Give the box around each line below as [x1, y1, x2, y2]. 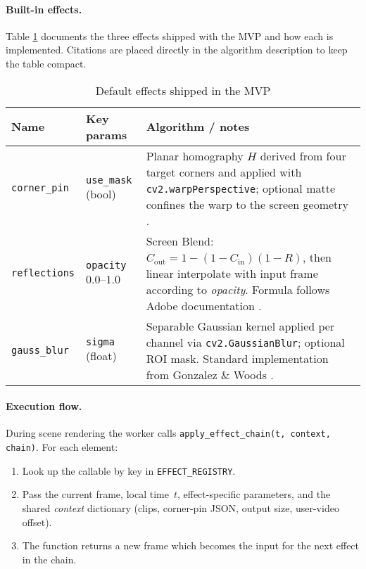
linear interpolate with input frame [146, 264, 318, 281]
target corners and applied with [146, 163, 302, 180]
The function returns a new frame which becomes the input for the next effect [22, 538, 360, 553]
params [86, 126, 127, 143]
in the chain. [22, 551, 77, 566]
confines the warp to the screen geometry [146, 196, 349, 212]
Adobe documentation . [146, 297, 262, 314]
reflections [11, 267, 75, 279]
